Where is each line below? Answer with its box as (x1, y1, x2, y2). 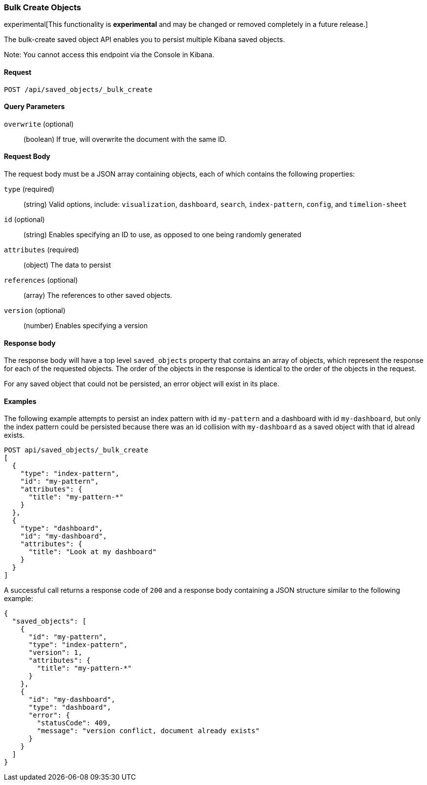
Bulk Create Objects (4, 2, 81, 12)
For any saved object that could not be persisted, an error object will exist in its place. (4, 380, 279, 388)
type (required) (4, 185, 55, 194)
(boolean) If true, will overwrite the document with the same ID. (23, 135, 227, 143)
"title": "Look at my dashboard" (28, 548, 157, 556)
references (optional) (4, 276, 78, 285)
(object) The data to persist (23, 261, 111, 269)
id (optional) (4, 215, 45, 224)
